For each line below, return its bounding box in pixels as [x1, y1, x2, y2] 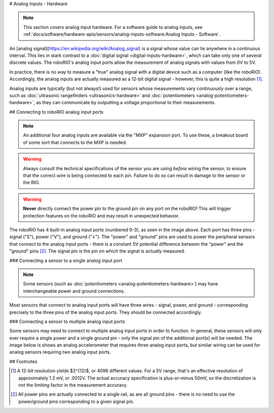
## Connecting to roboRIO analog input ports [9, 109, 104, 115]
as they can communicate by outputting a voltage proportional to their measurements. [36, 100, 216, 106]
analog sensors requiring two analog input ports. [9, 349, 111, 355]
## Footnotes [9, 358, 38, 364]
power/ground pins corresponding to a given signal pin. [18, 398, 134, 404]
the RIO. [23, 179, 40, 185]
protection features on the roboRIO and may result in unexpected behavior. [23, 212, 180, 218]
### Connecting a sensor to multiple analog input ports [9, 318, 125, 325]
